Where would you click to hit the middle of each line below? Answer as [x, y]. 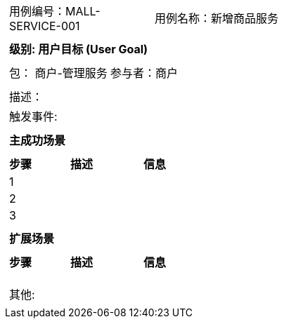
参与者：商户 [144, 73]
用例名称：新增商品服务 [217, 18]
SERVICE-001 [45, 26]
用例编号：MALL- [55, 11]
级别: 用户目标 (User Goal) [79, 49]
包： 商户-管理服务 [58, 73]
